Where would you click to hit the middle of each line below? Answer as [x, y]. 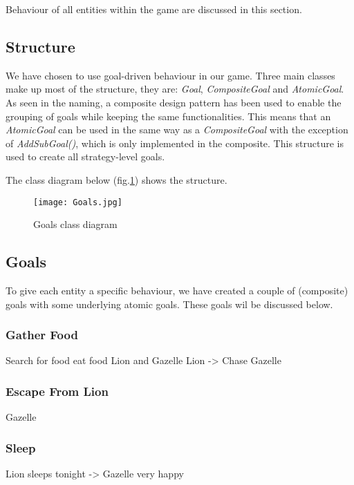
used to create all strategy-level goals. [85, 156]
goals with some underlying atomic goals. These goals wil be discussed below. [169, 304]
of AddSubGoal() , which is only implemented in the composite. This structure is [175, 143]
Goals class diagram [75, 224]
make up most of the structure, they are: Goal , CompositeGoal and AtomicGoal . [175, 89]
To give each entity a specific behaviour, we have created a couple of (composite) [177, 290]
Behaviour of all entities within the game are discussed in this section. [154, 9]
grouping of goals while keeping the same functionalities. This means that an [168, 116]
